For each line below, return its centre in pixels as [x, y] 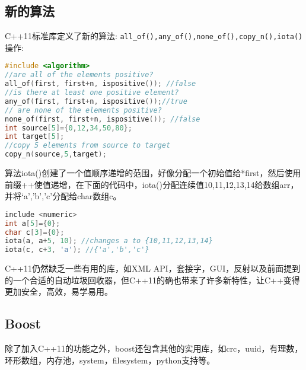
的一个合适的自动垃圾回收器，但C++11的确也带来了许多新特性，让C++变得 [152, 280]
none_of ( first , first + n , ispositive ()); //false [103, 119]
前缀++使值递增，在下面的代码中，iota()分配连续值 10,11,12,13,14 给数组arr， [152, 184]
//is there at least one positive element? [92, 93]
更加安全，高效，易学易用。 [59, 291]
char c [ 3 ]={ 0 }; [35, 232]
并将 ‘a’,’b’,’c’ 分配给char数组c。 [63, 196]
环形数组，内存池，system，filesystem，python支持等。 [110, 360]
